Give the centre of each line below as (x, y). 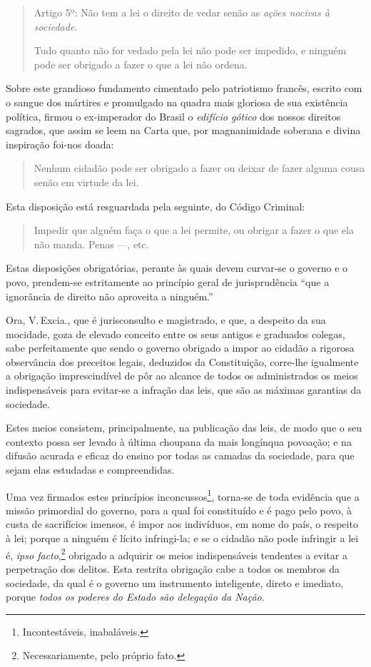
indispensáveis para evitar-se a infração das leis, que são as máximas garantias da (184, 390)
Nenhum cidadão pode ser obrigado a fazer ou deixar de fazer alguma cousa (199, 168)
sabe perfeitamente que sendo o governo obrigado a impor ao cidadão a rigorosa (180, 348)
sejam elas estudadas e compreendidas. (90, 470)
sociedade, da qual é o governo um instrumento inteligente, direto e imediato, (175, 582)
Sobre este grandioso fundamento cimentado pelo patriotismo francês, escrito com (184, 88)
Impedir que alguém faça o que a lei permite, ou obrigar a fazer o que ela (194, 230)
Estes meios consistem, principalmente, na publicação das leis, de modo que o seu (184, 428)
